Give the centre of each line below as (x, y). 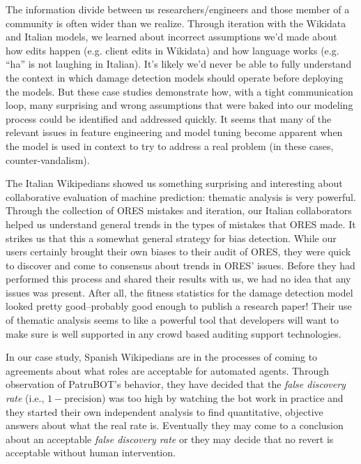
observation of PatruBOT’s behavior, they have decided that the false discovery (176, 384)
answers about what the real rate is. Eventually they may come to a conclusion (175, 425)
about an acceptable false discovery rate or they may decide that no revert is (170, 439)
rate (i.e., (25, 398)
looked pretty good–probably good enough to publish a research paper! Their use (179, 306)
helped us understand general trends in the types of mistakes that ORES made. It (181, 224)
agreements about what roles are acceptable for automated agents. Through (167, 370)
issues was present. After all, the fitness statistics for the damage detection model (179, 292)
